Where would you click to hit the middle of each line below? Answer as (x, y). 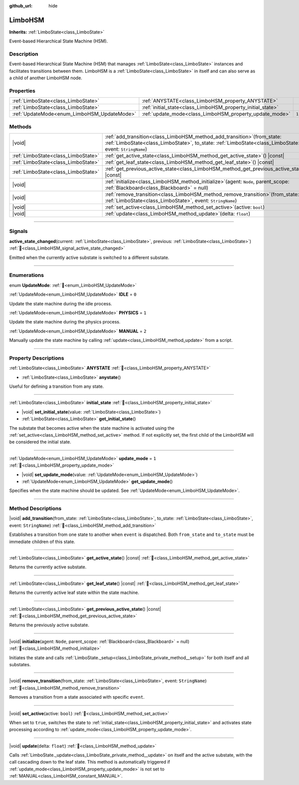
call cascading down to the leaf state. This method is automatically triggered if (90, 762)
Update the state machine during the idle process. (61, 303)
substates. (20, 664)
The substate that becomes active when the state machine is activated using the (92, 428)
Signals (18, 231)
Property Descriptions (37, 358)
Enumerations (27, 275)
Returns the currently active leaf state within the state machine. (74, 593)
